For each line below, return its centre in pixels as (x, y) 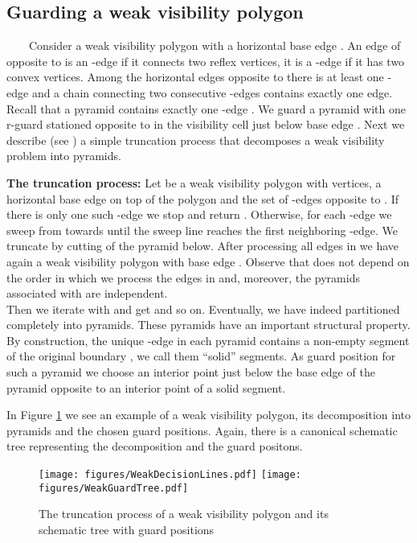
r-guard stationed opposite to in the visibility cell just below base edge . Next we (206, 124)
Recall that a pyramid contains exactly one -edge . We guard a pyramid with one (206, 108)
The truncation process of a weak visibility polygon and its (184, 514)
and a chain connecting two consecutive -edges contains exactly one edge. (212, 92)
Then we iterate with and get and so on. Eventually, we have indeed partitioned (203, 309)
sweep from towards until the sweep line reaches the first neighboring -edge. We (202, 230)
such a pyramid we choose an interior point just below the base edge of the (191, 372)
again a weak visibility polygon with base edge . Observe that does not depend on (208, 261)
